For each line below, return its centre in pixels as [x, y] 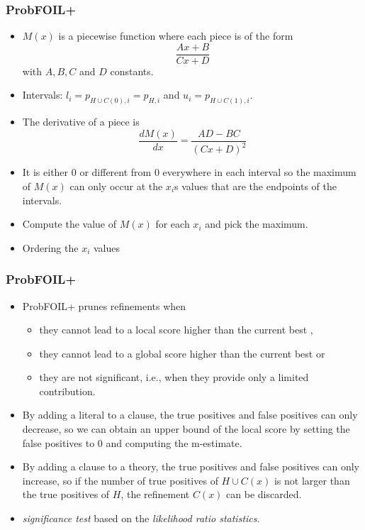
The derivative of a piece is [81, 122]
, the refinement [155, 494]
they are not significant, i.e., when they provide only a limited [174, 377]
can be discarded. [264, 494]
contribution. [67, 391]
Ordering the [50, 247]
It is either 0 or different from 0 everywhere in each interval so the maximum [189, 172]
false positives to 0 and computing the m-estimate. [132, 442]
